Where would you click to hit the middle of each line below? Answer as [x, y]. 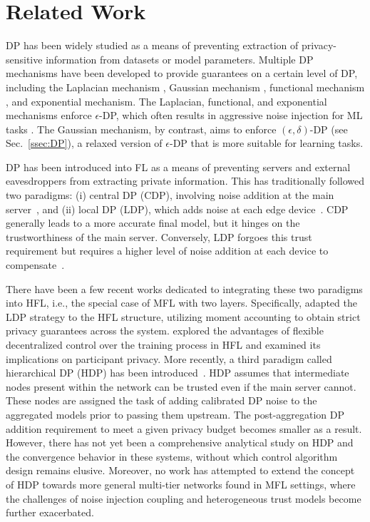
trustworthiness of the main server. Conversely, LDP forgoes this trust [159, 236]
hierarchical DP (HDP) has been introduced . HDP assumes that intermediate [178, 373]
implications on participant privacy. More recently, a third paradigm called [169, 358]
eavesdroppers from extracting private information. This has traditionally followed [185, 181]
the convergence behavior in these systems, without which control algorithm [172, 456]
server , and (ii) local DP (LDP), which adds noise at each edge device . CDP [177, 209]
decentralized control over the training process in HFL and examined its [163, 344]
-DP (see [329, 129]
